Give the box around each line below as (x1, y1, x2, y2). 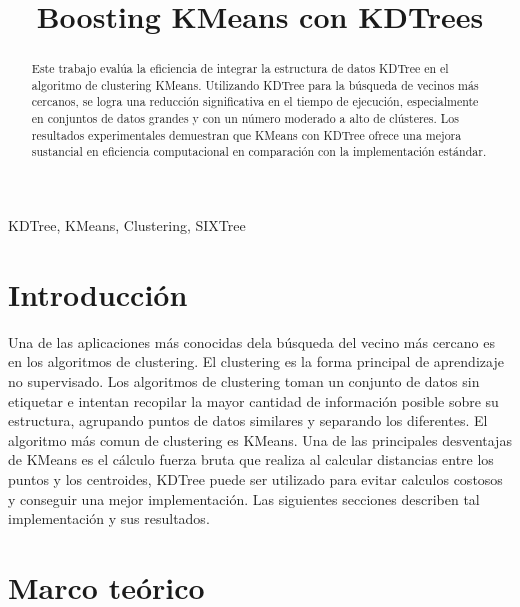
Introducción (8, 273, 188, 314)
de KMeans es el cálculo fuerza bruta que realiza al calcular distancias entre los (8, 449, 494, 470)
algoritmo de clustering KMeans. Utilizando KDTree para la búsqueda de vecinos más (31, 76, 479, 93)
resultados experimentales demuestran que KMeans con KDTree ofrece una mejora (31, 126, 462, 143)
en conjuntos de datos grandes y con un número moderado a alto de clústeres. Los (31, 110, 459, 127)
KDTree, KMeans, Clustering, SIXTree (8, 215, 246, 236)
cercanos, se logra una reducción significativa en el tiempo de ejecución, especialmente (31, 93, 479, 110)
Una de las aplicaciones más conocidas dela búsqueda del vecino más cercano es (8, 331, 496, 352)
